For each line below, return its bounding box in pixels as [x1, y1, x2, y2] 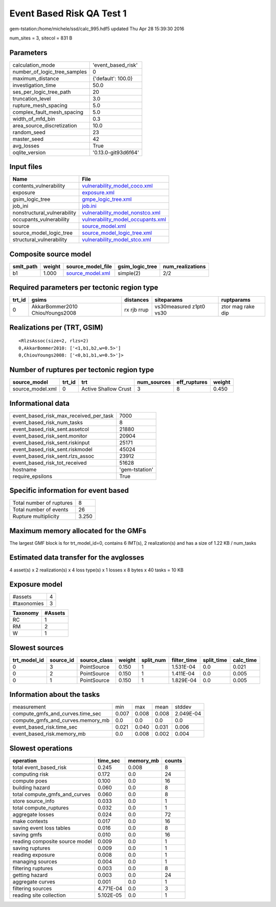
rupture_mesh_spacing [12, 101, 67, 109]
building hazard [12, 784, 50, 791]
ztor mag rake [221, 303, 255, 310]
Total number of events [12, 506, 68, 513]
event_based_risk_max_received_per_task [12, 412, 114, 419]
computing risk [12, 771, 49, 777]
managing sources [12, 858, 57, 865]
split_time [202, 656, 227, 664]
